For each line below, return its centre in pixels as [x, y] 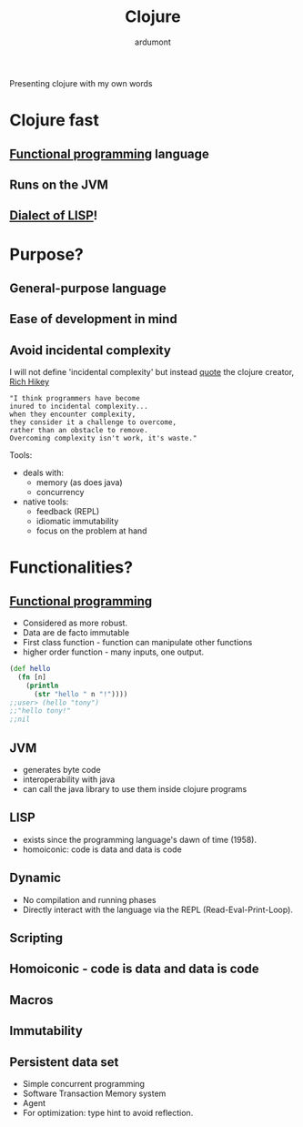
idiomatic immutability [77, 522]
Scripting [36, 938]
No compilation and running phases [89, 899]
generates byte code [62, 770]
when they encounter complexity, [73, 415]
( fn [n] [32, 677]
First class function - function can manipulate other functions [137, 643]
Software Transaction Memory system [94, 1093]
